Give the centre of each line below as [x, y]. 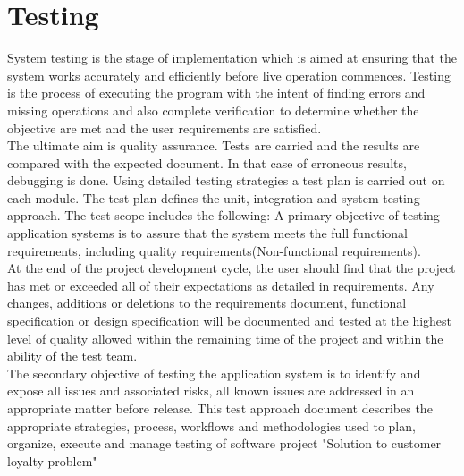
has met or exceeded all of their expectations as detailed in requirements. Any [221, 285]
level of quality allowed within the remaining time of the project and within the [225, 338]
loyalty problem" [52, 460]
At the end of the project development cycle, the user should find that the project [232, 268]
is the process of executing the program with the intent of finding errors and [216, 93]
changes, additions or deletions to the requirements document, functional [207, 303]
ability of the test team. [72, 356]
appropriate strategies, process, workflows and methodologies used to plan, [211, 425]
